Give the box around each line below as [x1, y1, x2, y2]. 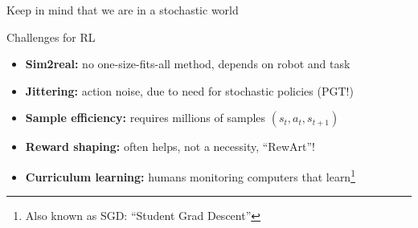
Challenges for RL [6, 28, 96, 45]
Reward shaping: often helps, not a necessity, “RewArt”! [25, 138, 315, 155]
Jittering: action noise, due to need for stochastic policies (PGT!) [25, 82, 354, 99]
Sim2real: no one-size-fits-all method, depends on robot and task [25, 55, 350, 72]
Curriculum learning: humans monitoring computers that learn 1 [25, 165, 356, 185]
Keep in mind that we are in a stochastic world [6, 2, 239, 18]
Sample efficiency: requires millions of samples [25, 109, 266, 126]
